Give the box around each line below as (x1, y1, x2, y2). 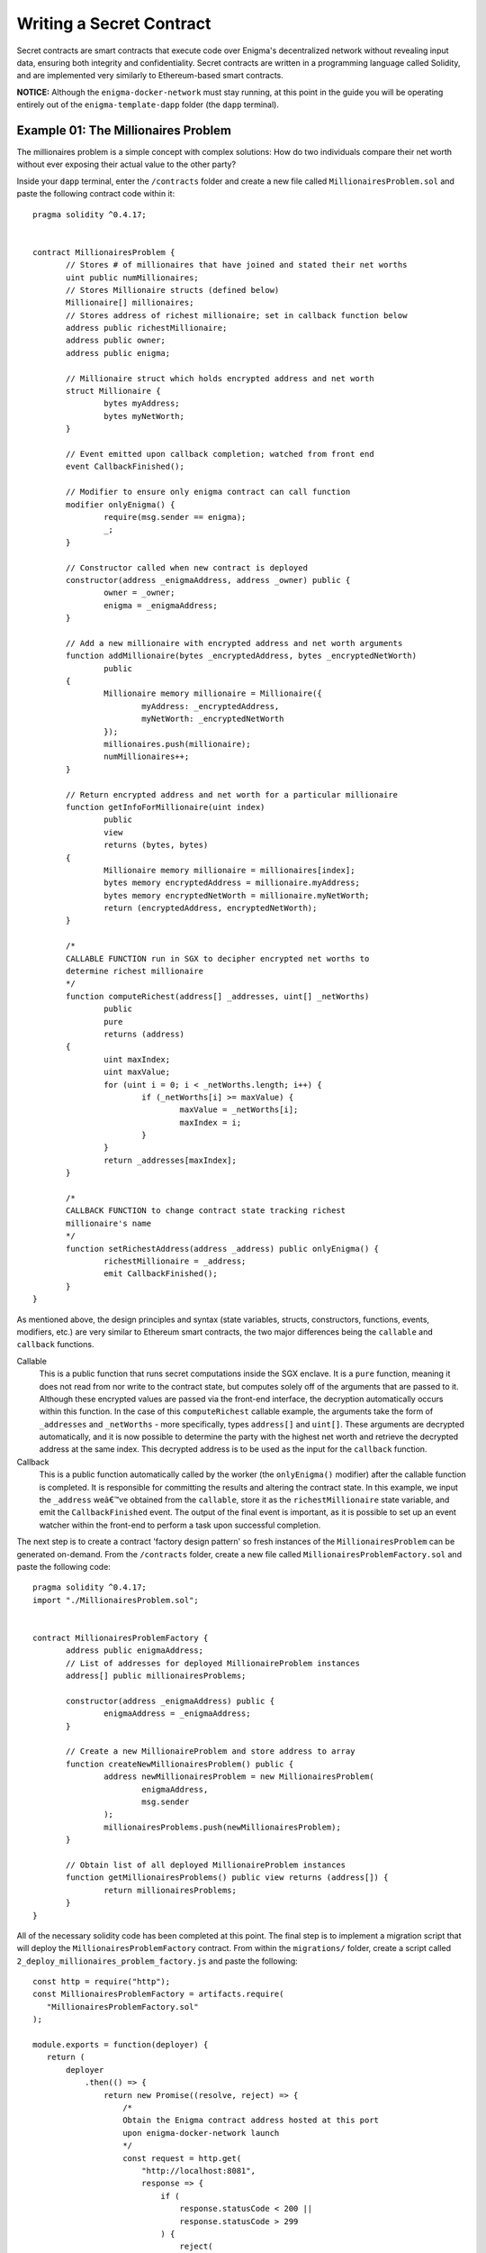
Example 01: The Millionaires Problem (16, 123, 232, 138)
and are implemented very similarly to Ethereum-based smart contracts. (16, 70, 283, 81)
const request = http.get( (122, 2153, 242, 2163)
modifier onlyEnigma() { (66, 499, 175, 509)
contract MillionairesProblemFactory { (32, 1632, 209, 1643)
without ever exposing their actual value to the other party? (16, 159, 237, 170)
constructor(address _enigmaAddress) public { (66, 1695, 274, 1706)
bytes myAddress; (103, 398, 180, 409)
